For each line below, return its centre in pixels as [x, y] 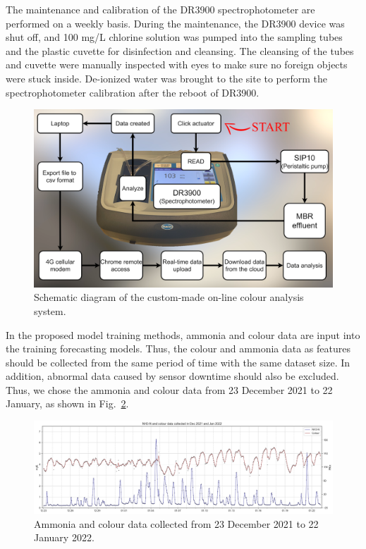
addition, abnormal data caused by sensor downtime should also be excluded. [172, 376]
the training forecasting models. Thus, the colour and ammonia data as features [178, 348]
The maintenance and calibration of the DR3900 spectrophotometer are [160, 9]
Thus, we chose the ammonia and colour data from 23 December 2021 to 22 [169, 389]
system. [50, 310]
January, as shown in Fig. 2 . [67, 403]
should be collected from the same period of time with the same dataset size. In [178, 362]
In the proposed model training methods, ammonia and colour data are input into [183, 334]
